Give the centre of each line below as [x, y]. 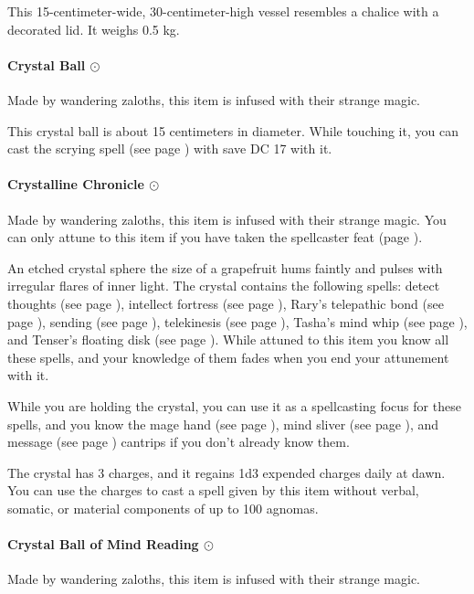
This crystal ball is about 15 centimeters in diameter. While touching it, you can [233, 130]
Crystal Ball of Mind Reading [103, 544]
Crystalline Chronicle [76, 184]
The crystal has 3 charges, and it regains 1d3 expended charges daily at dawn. [226, 472]
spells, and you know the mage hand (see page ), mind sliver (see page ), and [223, 424]
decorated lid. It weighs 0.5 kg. [94, 29]
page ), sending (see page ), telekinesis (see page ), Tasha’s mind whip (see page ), [237, 321]
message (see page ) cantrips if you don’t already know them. [179, 442]
